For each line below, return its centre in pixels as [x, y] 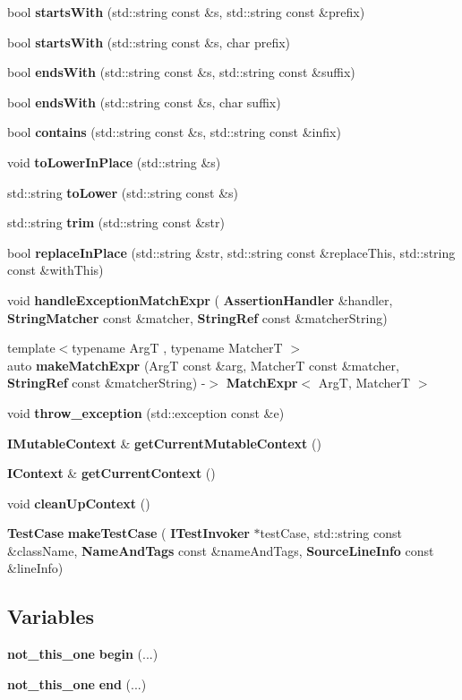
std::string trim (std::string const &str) [116, 222]
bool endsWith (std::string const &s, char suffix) [144, 102]
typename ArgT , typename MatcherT [177, 348]
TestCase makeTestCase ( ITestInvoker [128, 533]
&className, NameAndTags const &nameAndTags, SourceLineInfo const [221, 550]
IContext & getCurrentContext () [111, 473]
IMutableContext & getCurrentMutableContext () [164, 443]
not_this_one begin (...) [83, 654]
